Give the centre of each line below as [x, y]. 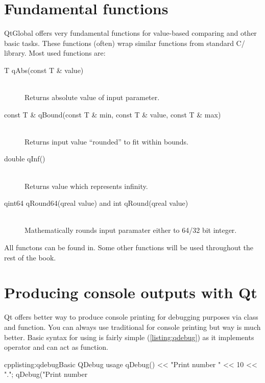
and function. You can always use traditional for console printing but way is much [132, 327]
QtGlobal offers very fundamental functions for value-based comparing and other [130, 33]
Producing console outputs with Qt [131, 292]
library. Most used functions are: [55, 53]
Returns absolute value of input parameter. [92, 97]
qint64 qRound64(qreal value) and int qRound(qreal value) [96, 203]
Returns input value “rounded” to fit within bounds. [106, 141]
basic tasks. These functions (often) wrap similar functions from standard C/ [125, 43]
